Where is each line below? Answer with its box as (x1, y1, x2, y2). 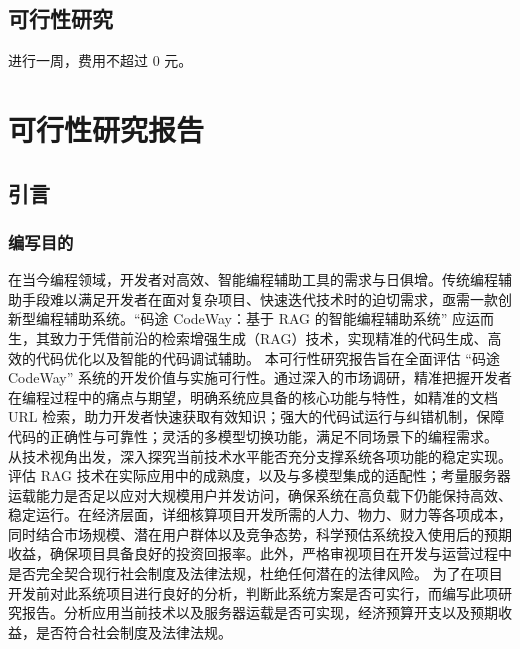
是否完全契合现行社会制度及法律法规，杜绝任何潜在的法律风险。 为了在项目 (8, 563, 503, 584)
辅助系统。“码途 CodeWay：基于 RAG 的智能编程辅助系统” (63, 308, 448, 329)
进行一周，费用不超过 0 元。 (8, 50, 193, 71)
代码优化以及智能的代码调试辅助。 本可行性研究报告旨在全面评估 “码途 (35, 347, 500, 368)
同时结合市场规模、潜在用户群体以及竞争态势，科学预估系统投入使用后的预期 (8, 523, 512, 544)
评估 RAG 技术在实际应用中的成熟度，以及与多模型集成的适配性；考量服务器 (8, 465, 511, 486)
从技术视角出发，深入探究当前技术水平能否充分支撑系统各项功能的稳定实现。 (8, 445, 512, 466)
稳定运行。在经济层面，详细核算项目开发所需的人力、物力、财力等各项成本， (8, 504, 512, 525)
